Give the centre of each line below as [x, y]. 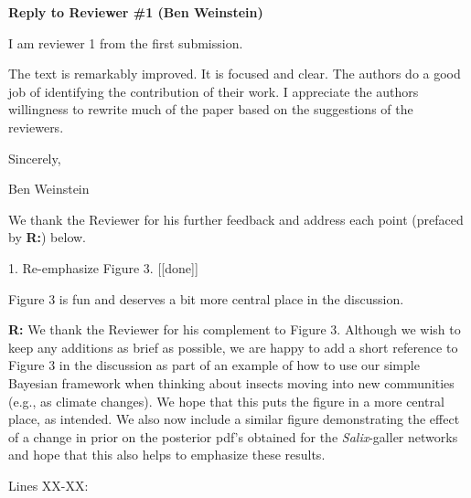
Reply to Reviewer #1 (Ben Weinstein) [136, 12]
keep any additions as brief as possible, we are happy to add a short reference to [233, 347]
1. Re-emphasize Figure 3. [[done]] [103, 267]
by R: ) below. [48, 237]
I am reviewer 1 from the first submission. [126, 42]
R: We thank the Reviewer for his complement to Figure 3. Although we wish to [235, 329]
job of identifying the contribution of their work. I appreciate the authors [214, 91]
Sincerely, [35, 158]
